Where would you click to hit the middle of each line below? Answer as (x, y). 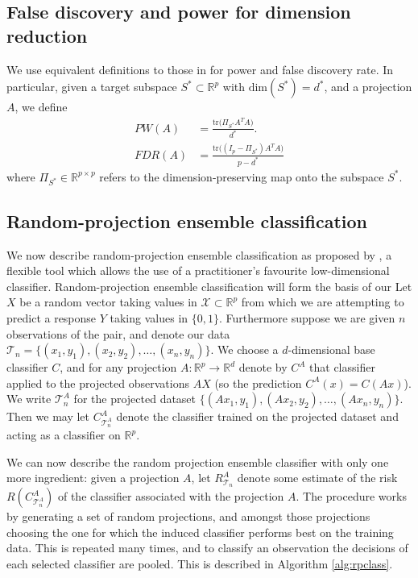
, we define (41, 107)
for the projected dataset (135, 399)
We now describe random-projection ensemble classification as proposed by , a (199, 254)
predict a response (52, 318)
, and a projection (368, 87)
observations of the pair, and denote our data (118, 333)
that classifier (342, 367)
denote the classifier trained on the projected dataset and (257, 416)
